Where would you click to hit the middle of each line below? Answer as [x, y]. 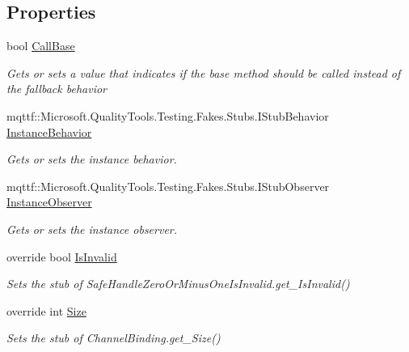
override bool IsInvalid [62, 256]
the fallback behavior [57, 89]
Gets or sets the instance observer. [92, 229]
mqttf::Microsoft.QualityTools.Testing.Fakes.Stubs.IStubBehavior [168, 115]
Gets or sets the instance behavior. [92, 159]
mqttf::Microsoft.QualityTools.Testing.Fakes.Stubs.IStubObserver [168, 186]
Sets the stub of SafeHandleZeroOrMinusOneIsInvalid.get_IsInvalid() [178, 284]
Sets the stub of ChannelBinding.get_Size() [114, 338]
